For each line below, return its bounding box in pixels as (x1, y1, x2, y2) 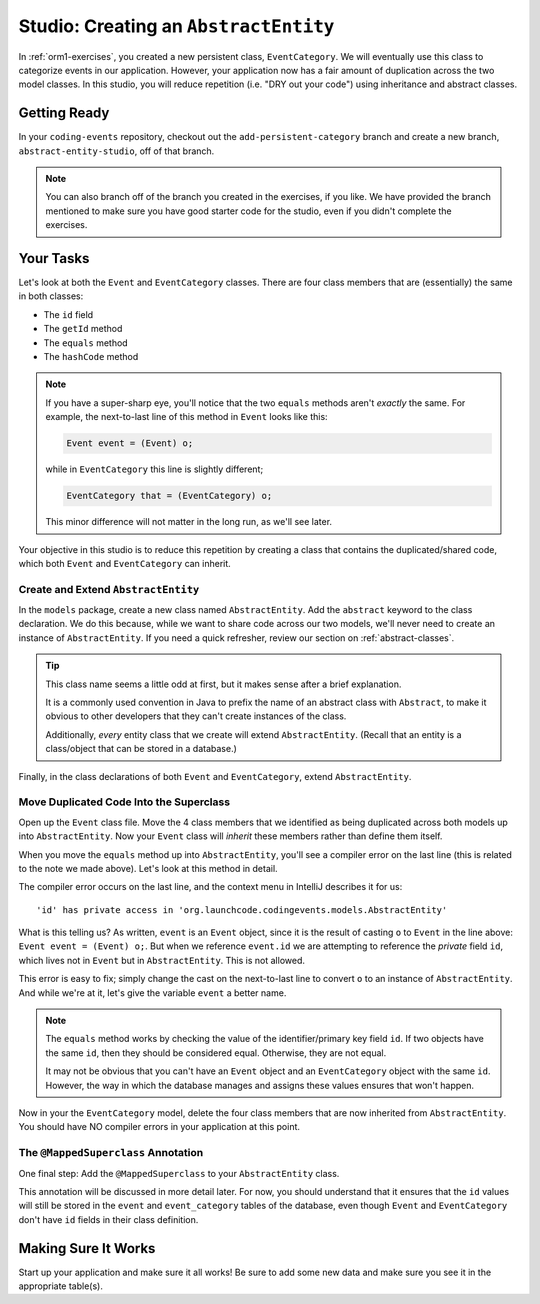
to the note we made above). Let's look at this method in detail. (18, 862, 279, 874)
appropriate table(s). (18, 1280, 104, 1292)
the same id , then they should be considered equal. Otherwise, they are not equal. (45, 1046, 387, 1059)
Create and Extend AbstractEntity (18, 582, 200, 596)
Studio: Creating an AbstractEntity (18, 15, 335, 37)
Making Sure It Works (18, 1240, 156, 1257)
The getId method (43, 323, 123, 335)
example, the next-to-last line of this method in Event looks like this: (45, 411, 329, 423)
